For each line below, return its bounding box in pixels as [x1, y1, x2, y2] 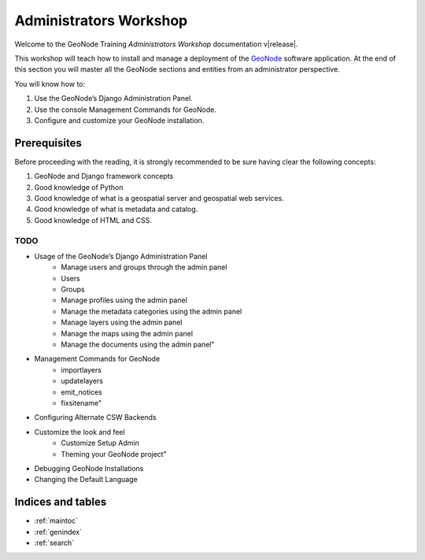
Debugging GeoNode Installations [34, 463, 144, 473]
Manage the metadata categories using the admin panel [61, 306, 242, 316]
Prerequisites [14, 136, 82, 150]
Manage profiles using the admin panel [61, 295, 188, 305]
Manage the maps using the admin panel [61, 328, 193, 338]
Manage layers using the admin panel [61, 317, 183, 327]
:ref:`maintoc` [34, 516, 79, 525]
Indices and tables [14, 495, 107, 509]
